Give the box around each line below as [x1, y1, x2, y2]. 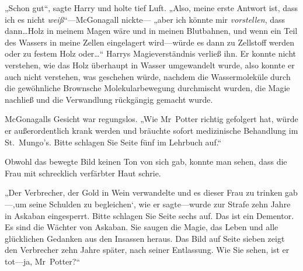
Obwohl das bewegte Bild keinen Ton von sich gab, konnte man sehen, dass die [5, 155, 287, 168]
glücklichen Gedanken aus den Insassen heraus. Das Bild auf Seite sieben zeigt [5, 232, 285, 244]
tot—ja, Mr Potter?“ [5, 255, 81, 267]
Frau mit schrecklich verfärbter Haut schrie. [5, 166, 161, 179]
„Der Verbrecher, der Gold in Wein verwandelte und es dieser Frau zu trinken [5, 186, 283, 199]
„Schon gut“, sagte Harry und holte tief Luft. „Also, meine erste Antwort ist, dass [5, 2, 298, 13]
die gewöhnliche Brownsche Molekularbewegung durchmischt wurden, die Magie [5, 82, 290, 94]
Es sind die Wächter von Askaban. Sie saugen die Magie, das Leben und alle [5, 221, 278, 233]
